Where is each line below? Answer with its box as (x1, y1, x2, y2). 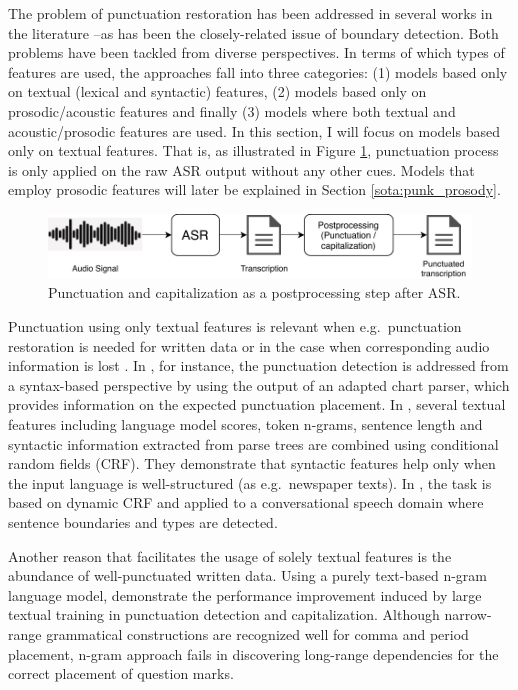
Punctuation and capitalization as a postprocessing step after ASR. (48, 282, 461, 303)
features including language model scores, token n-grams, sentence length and (8, 413, 483, 434)
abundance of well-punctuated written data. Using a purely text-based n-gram (8, 565, 488, 586)
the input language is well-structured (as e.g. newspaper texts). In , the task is (8, 472, 492, 493)
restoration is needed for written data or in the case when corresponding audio (8, 335, 490, 356)
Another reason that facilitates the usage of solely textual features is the (8, 545, 452, 566)
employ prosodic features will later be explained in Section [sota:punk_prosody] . (8, 179, 501, 200)
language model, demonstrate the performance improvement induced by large (8, 584, 482, 605)
